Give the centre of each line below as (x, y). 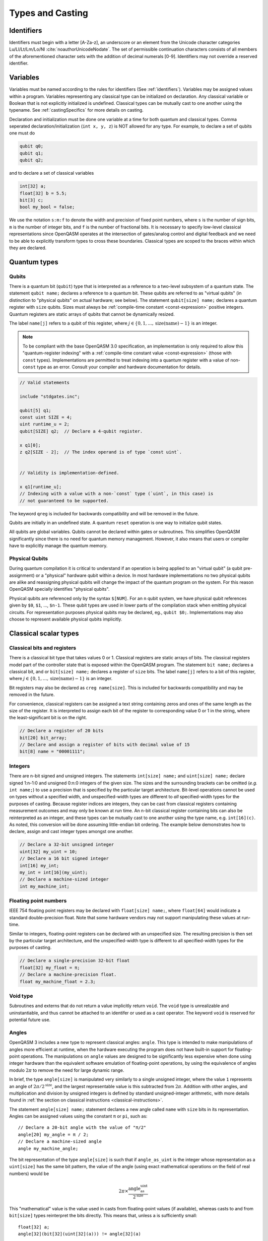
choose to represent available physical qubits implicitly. (66, 619)
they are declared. (28, 248)
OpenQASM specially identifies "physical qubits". (59, 589)
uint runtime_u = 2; (44, 424)
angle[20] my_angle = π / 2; (53, 1135)
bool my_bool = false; (47, 207)
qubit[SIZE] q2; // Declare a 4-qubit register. (81, 431)
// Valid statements (44, 382)
